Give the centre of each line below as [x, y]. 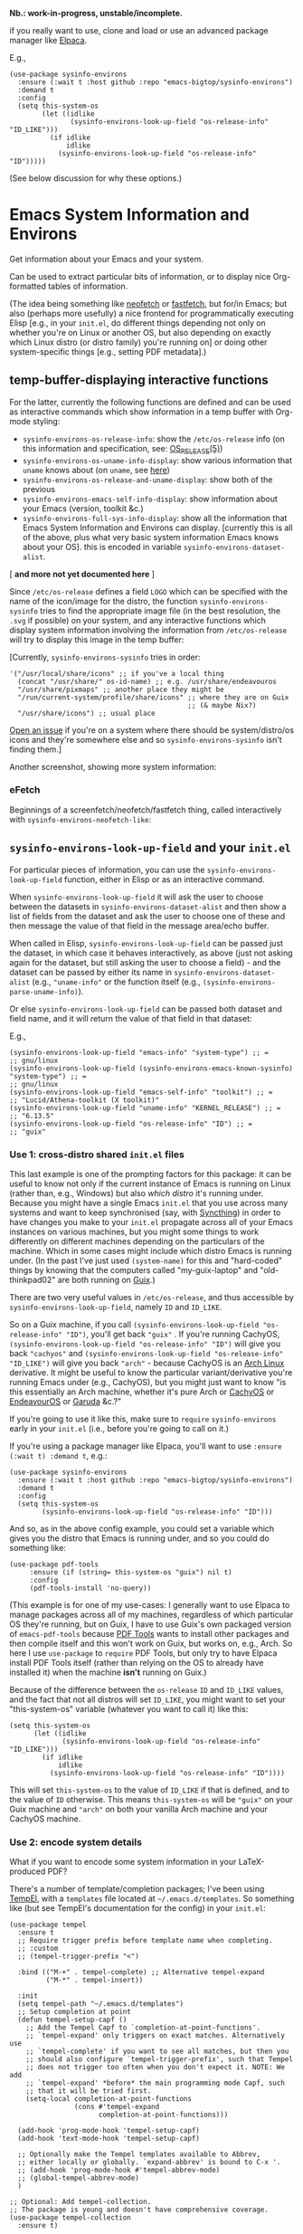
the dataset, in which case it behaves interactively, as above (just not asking [151, 953]
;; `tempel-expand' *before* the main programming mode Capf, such [155, 2083]
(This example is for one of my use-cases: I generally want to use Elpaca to [150, 1604]
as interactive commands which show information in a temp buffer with [142, 412]
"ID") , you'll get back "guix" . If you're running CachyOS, [173, 1334]
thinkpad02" [33, 1279]
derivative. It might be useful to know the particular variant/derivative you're [151, 1372]
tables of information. [88, 286]
